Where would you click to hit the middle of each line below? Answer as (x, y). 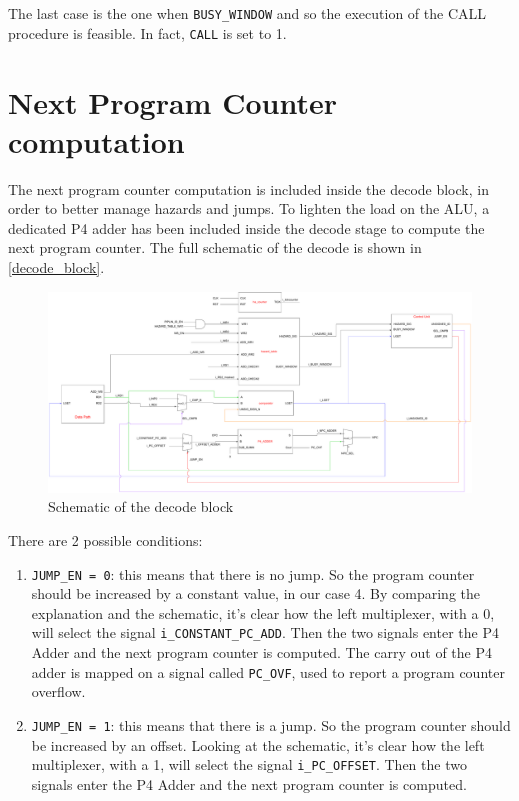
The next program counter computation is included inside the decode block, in (248, 188)
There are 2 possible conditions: (105, 540)
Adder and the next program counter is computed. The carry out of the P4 (261, 652)
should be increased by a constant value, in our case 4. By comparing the (256, 593)
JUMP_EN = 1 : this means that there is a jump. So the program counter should (271, 724)
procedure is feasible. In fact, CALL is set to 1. (147, 32)
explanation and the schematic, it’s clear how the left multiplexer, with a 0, (263, 612)
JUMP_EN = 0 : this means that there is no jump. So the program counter (253, 573)
